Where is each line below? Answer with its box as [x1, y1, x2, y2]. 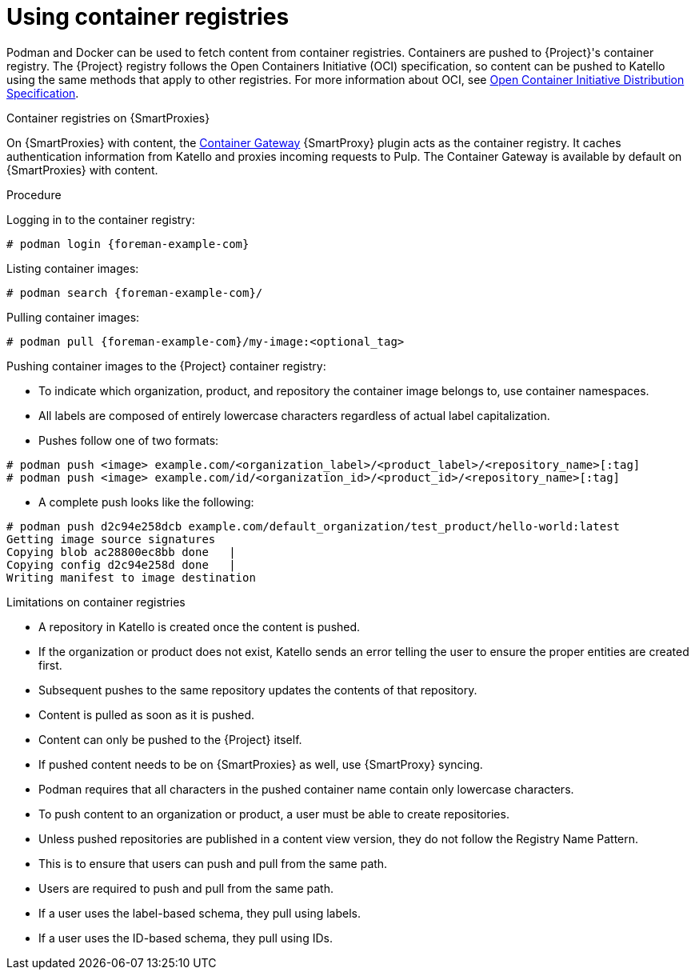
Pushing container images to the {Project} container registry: [6, 358, 326, 373]
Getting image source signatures [6, 532, 216, 546]
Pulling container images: [6, 310, 140, 324]
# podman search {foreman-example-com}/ [6, 286, 263, 299]
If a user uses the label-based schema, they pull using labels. [38, 906, 361, 920]
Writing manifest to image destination [6, 570, 256, 584]
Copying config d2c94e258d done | [6, 558, 236, 571]
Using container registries [6, 3, 290, 30]
